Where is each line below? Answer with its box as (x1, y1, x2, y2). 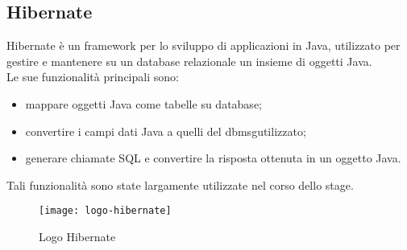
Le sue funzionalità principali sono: (6, 68, 179, 85)
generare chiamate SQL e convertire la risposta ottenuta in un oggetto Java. (25, 150, 401, 166)
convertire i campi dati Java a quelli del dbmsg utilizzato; (25, 122, 306, 139)
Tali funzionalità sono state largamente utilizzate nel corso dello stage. (6, 176, 354, 193)
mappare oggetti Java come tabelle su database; (25, 95, 262, 112)
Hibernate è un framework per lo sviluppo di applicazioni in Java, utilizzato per (6, 37, 401, 54)
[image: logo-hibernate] (39, 205, 172, 217)
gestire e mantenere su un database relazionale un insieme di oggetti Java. (6, 52, 372, 69)
